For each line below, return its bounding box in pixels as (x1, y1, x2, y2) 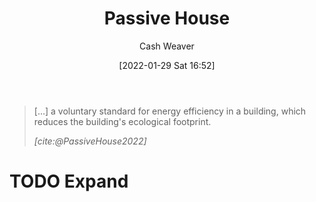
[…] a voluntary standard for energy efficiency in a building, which (33, 105, 307, 117)
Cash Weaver (139, 40, 195, 52)
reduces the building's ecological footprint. (33, 115, 212, 127)
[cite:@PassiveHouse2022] (33, 135, 147, 147)
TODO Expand (9, 170, 129, 193)
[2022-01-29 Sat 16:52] (118, 59, 216, 71)
